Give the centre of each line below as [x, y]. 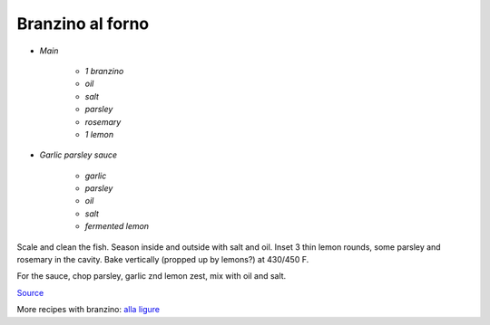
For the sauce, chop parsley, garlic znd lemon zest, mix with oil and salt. [152, 276]
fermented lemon [117, 226]
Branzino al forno [83, 24]
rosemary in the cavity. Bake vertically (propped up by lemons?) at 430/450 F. [163, 260]
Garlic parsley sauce [78, 155]
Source [30, 292]
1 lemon [99, 134]
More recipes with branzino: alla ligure [88, 310]
